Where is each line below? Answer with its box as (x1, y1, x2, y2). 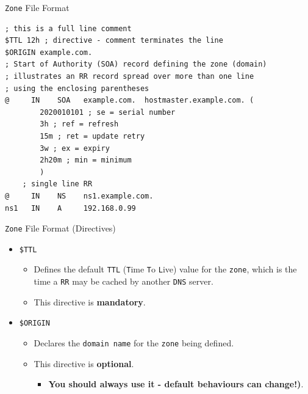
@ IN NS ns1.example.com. (5, 191, 154, 200)
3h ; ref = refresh (40, 120, 119, 129)
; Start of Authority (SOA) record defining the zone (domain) (5, 60, 267, 69)
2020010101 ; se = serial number (40, 108, 176, 117)
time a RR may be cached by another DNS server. (34, 275, 213, 288)
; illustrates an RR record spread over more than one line (5, 72, 254, 81)
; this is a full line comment (5, 24, 132, 33)
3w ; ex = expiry (40, 144, 110, 153)
